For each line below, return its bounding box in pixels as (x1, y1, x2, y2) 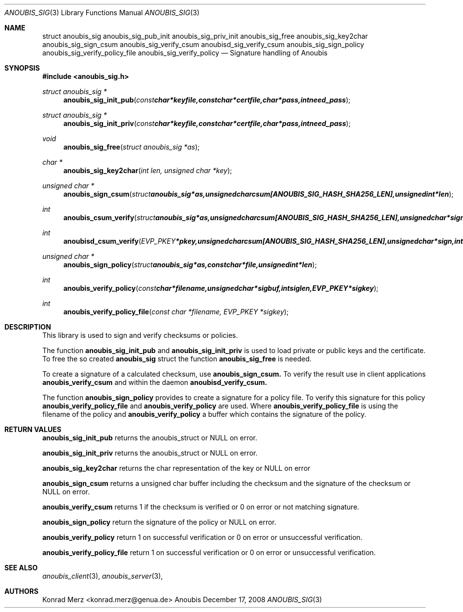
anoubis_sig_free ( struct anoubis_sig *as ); (63, 143, 200, 151)
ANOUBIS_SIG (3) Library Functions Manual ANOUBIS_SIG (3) (4, 8, 200, 17)
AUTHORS (4, 587, 39, 595)
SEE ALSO (4, 563, 38, 572)
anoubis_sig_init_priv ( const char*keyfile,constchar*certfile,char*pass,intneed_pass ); (63, 119, 351, 127)
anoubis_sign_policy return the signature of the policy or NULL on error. (42, 518, 276, 526)
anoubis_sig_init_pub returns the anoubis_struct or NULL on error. (42, 433, 258, 442)
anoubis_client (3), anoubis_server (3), (42, 572, 163, 580)
